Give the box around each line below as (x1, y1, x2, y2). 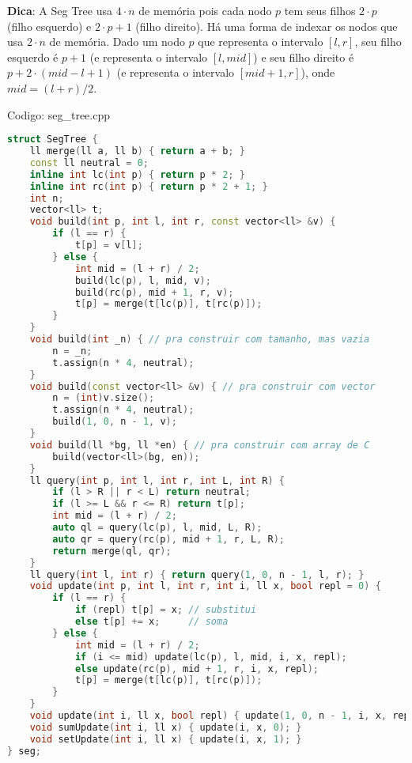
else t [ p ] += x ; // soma (74, 616, 229, 628)
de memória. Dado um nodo (49, 33, 185, 50)
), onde (300, 64, 335, 81)
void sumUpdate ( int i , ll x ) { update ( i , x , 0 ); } (29, 721, 302, 733)
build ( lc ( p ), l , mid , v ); (74, 274, 211, 286)
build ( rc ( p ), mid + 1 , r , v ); (74, 286, 234, 298)
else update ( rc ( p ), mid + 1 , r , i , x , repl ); (74, 663, 319, 674)
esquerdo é (7, 48, 59, 65)
